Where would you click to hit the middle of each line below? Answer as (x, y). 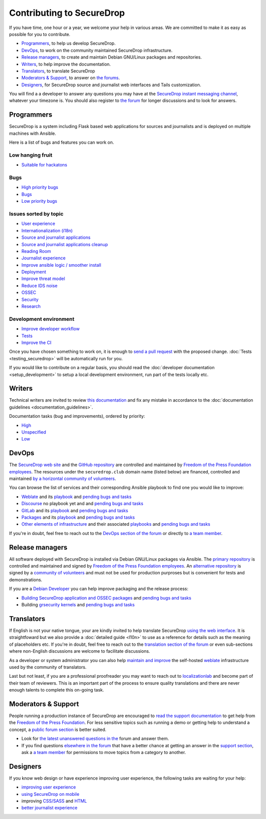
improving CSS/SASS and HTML (54, 801)
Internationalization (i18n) (47, 230)
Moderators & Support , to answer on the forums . (71, 78)
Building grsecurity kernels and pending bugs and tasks (78, 605)
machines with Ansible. (33, 133)
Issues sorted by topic (36, 214)
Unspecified (34, 432)
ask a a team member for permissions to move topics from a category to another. (104, 752)
